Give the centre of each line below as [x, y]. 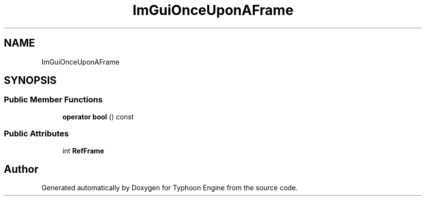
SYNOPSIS [30, 81]
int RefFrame [83, 150]
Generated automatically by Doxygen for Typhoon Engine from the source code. [170, 188]
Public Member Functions [53, 100]
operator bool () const [98, 117]
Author [21, 169]
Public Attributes [36, 134]
